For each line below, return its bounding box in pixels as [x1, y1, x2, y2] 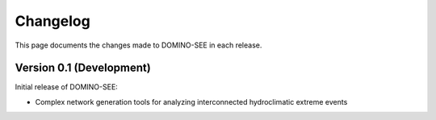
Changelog [15, 12, 90, 30]
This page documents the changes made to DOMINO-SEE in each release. [15, 40, 262, 50]
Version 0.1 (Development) [15, 61, 151, 75]
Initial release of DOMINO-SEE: [15, 82, 119, 92]
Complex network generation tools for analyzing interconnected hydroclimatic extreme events [35, 97, 348, 106]
